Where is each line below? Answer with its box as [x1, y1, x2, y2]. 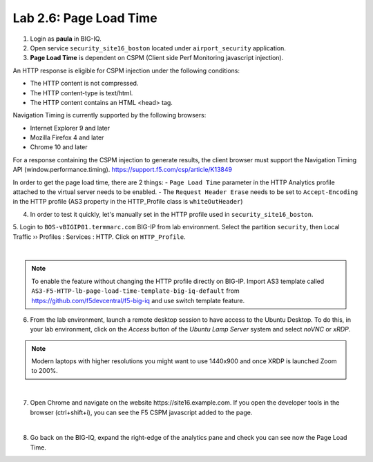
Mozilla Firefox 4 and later [30, 133, 104, 142]
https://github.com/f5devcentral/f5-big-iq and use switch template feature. [31, 296, 245, 305]
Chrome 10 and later [30, 143, 88, 151]
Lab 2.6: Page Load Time [12, 10, 158, 26]
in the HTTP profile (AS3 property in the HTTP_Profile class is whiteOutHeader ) [12, 198, 243, 206]
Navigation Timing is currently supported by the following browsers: [12, 111, 207, 119]
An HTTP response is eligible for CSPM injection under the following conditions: [12, 66, 240, 75]
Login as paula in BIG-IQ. [30, 35, 102, 43]
